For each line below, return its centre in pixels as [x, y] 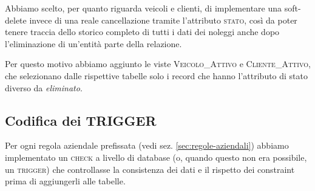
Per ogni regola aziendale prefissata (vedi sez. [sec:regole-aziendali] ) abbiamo [147, 145]
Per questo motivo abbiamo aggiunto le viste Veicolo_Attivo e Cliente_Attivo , [158, 64]
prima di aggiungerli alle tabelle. [65, 181]
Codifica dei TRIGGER [81, 120]
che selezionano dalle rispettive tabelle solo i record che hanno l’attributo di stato [157, 75]
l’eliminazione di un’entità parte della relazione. [93, 43]
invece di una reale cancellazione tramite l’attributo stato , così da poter [163, 20]
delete [16, 20]
